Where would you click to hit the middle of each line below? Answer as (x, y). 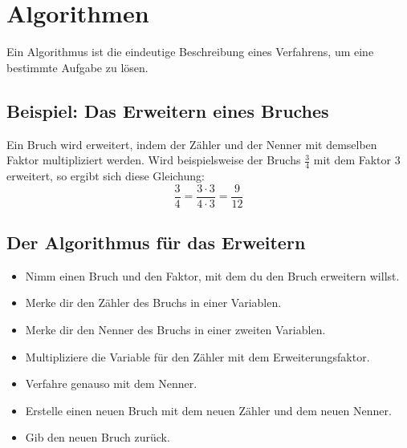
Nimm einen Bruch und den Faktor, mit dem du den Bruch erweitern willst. (212, 275)
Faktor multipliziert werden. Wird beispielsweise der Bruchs (154, 160)
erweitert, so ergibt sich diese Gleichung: (106, 175)
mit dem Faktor (352, 160)
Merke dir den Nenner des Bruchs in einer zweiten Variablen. (175, 329)
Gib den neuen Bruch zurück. (98, 437)
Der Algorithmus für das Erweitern (156, 242)
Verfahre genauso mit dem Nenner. (111, 383)
